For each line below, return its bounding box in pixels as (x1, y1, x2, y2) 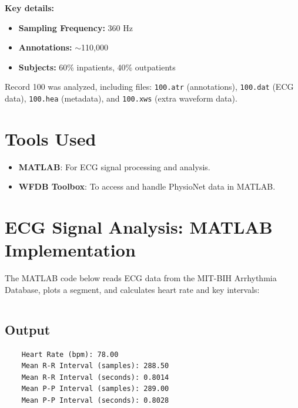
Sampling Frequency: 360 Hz (18, 21, 133, 33)
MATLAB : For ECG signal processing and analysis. (18, 160, 210, 173)
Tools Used (5, 126, 96, 150)
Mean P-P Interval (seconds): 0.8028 (21, 396, 169, 405)
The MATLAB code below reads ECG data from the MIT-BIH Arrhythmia (5, 272, 277, 284)
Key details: (5, 2, 55, 14)
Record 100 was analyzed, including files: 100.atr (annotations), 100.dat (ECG (5, 80, 294, 93)
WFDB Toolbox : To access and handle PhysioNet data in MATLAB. (18, 180, 276, 193)
